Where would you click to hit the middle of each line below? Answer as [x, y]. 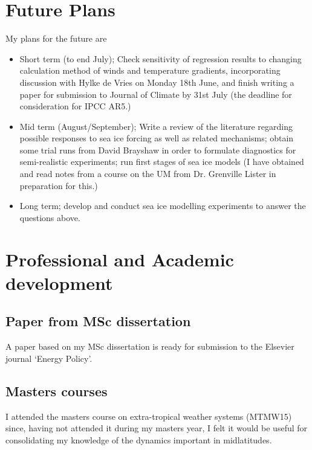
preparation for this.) [59, 185]
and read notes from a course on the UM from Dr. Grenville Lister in [148, 174]
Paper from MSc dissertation [98, 321]
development [59, 282]
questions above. [50, 217]
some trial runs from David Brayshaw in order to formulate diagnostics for [158, 149]
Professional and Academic [120, 259]
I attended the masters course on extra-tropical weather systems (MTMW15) [149, 416]
